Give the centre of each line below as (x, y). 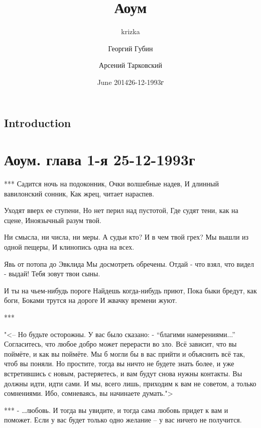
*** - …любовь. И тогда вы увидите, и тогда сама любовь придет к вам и (116, 410)
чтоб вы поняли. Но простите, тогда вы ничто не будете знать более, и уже (119, 363)
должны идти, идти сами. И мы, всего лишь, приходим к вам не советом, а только (130, 383)
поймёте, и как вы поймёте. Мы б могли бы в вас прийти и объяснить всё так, (124, 353)
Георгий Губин (130, 48)
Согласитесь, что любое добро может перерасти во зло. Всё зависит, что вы (120, 344)
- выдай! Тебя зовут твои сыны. (52, 274)
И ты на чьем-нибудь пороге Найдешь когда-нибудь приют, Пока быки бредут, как (130, 290)
